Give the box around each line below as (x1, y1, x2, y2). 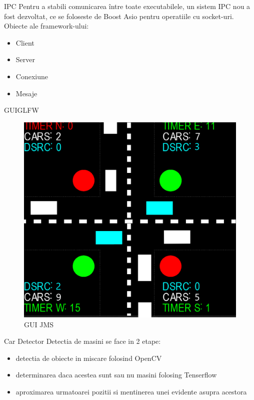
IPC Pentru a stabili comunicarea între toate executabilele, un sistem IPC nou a (4, 1, 250, 11)
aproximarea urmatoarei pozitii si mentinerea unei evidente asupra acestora (15, 386, 247, 396)
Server (15, 54, 35, 65)
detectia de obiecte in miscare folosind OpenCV (15, 352, 162, 363)
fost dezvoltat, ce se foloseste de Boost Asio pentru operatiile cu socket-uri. (4, 11, 234, 21)
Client (15, 37, 34, 48)
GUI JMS (24, 319, 54, 329)
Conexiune (15, 71, 48, 81)
